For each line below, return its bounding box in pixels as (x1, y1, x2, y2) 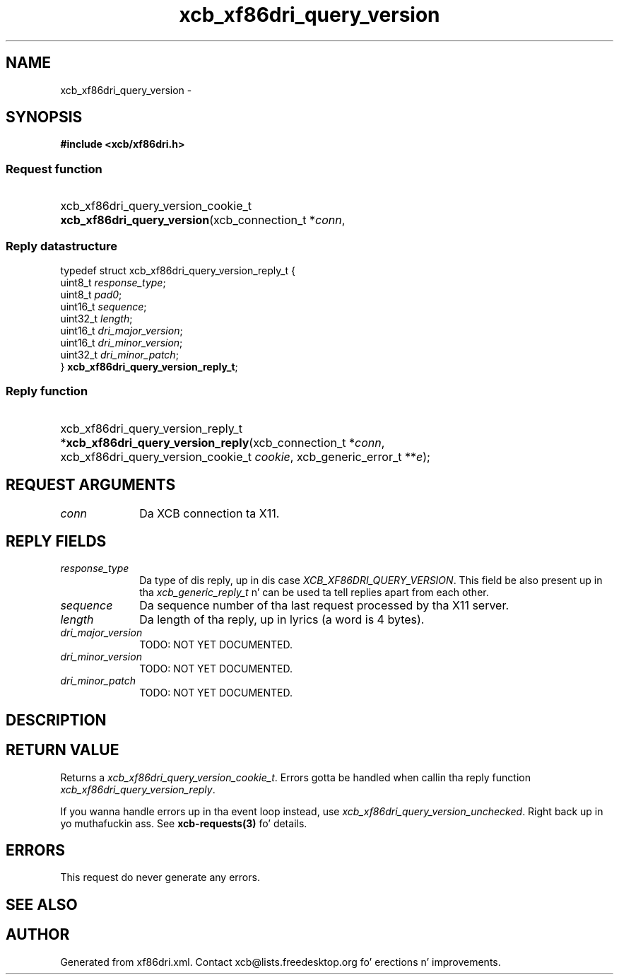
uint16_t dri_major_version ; (60, 324, 183, 337)
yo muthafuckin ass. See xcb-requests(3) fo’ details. (60, 817, 307, 829)
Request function (6, 161, 102, 176)
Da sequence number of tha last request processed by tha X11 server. (139, 598, 509, 613)
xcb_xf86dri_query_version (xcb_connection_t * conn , (60, 213, 346, 228)
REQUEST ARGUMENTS (6, 476, 176, 494)
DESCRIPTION (6, 711, 107, 729)
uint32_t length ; (60, 312, 133, 325)
